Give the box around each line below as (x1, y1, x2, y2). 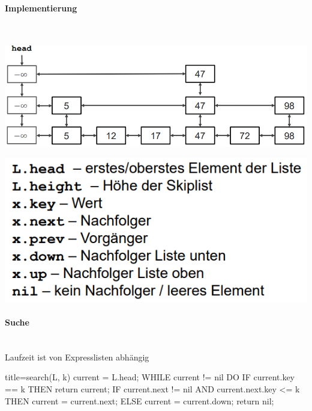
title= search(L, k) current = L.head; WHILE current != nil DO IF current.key (5, 371, 295, 383)
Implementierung (5, 1, 77, 14)
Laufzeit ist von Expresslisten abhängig (5, 350, 149, 363)
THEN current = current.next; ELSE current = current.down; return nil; (5, 394, 274, 407)
